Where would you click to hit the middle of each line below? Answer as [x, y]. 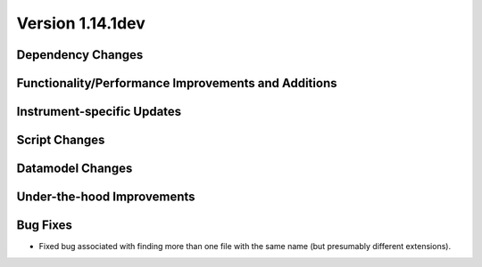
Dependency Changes [80, 55]
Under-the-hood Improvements [106, 197]
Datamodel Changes [75, 169]
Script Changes [61, 140]
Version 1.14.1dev [81, 23]
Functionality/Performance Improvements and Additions [177, 83]
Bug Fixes [45, 226]
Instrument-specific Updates [99, 112]
